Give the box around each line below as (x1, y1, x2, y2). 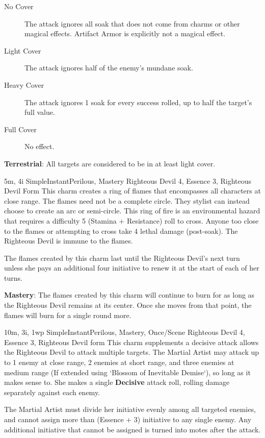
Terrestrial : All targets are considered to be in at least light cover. (4, 158, 216, 168)
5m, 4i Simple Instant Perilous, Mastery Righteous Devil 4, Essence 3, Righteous (4, 175, 251, 186)
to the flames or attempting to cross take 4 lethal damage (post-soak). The (4, 225, 238, 236)
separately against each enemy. (4, 386, 100, 397)
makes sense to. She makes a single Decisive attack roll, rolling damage (4, 377, 230, 387)
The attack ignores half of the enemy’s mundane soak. (24, 62, 193, 73)
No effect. (24, 141, 55, 152)
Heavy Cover (4, 79, 44, 90)
